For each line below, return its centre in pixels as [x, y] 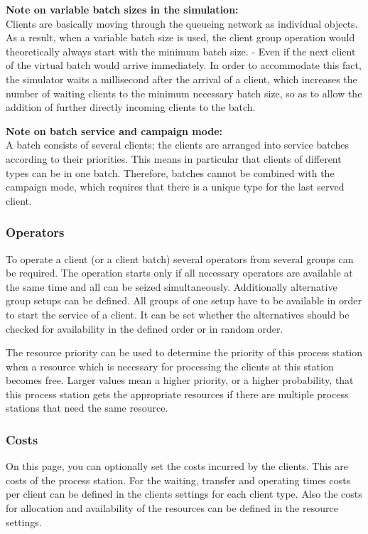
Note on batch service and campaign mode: [114, 130]
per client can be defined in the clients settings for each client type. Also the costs [184, 494]
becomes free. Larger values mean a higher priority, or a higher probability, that [180, 380]
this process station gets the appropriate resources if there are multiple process [177, 394]
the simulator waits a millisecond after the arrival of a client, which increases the [182, 79]
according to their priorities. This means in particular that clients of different [174, 158]
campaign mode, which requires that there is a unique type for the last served [175, 187]
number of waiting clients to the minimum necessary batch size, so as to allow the [184, 93]
